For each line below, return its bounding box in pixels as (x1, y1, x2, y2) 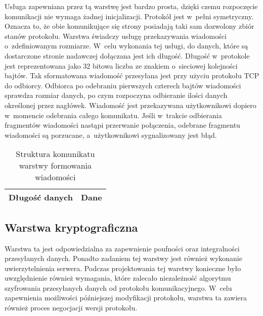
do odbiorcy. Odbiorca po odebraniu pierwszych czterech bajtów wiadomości (5, 80, 241, 90)
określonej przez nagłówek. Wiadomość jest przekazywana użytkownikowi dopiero (5, 99, 256, 110)
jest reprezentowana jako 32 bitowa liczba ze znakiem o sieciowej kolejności (5, 60, 238, 71)
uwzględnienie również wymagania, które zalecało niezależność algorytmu (5, 273, 231, 283)
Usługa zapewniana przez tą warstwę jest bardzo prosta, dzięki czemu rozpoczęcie (5, 1, 258, 11)
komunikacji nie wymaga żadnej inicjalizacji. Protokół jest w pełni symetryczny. (5, 11, 254, 21)
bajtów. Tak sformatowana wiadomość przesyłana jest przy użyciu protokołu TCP (5, 70, 259, 81)
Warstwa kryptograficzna (5, 219, 138, 235)
